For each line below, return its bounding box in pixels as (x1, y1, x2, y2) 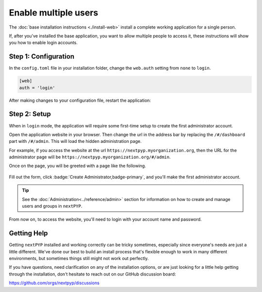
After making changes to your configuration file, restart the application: (9, 97, 151, 103)
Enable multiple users (9, 7, 98, 18)
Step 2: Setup (9, 110, 51, 118)
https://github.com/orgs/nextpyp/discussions (9, 280, 99, 286)
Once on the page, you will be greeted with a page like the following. (9, 163, 147, 169)
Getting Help (9, 229, 48, 237)
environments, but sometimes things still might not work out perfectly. (9, 256, 149, 261)
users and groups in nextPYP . (22, 203, 82, 209)
